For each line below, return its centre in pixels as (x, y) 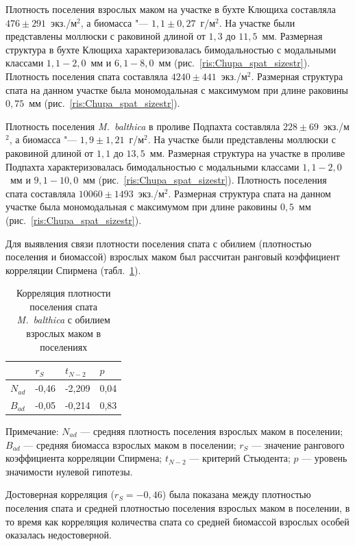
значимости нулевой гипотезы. (69, 471)
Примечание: (32, 431)
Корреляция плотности (63, 293)
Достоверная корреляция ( (60, 494)
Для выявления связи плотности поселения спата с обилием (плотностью (159, 243)
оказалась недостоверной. (59, 535)
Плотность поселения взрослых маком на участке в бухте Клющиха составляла (171, 9)
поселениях (64, 346)
